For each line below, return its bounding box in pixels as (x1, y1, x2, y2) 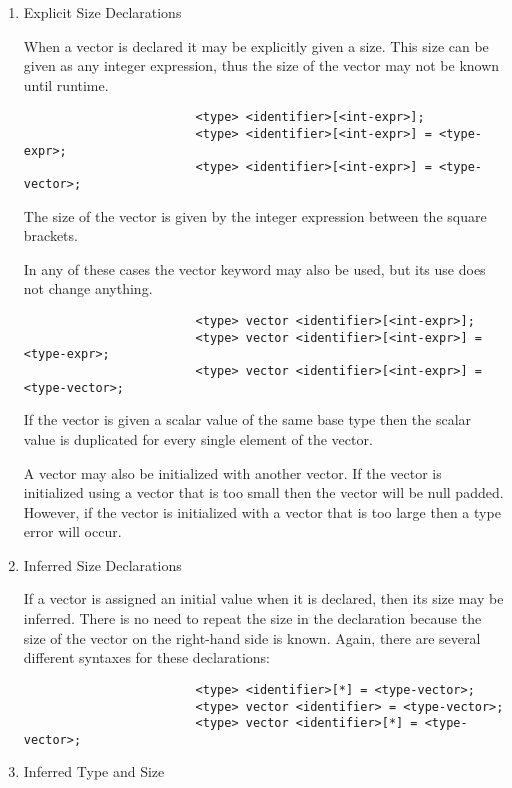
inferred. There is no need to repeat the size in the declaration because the (23, 608, 482, 629)
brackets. (23, 225, 78, 246)
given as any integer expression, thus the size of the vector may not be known (23, 55, 500, 76)
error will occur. (23, 521, 122, 542)
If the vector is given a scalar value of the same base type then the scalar (23, 409, 472, 430)
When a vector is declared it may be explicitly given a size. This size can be (23, 35, 489, 56)
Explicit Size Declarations (23, 2, 182, 22)
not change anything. (23, 278, 153, 299)
